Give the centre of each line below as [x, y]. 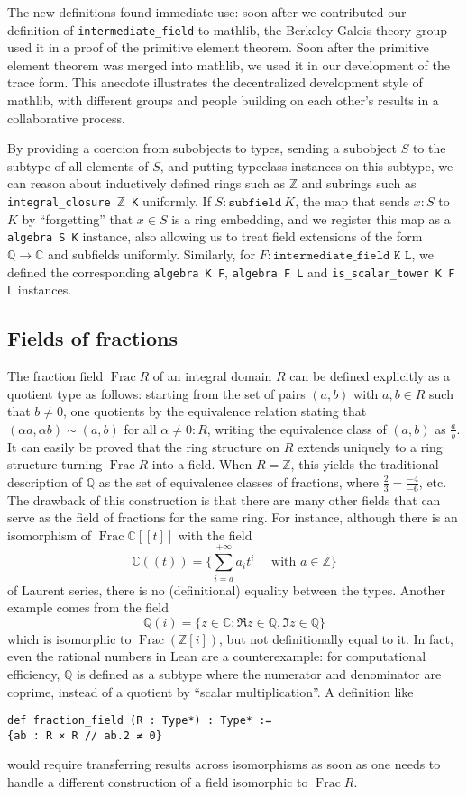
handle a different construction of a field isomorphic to [158, 782]
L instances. [40, 290]
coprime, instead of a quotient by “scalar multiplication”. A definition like [211, 691]
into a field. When [202, 464]
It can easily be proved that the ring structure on [144, 446]
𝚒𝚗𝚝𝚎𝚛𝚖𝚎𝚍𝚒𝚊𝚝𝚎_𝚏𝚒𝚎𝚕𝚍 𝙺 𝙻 [342, 255]
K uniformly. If [171, 201]
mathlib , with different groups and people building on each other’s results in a [223, 100]
